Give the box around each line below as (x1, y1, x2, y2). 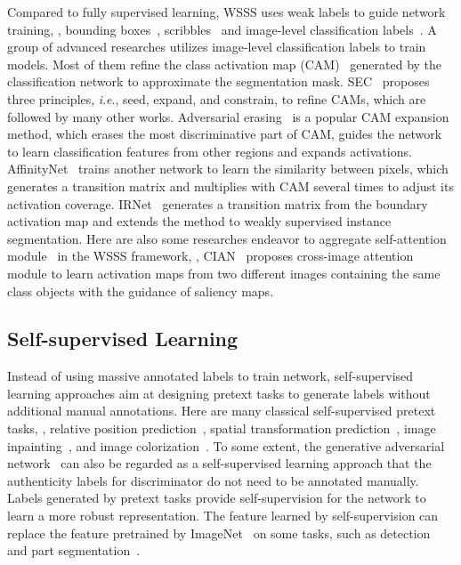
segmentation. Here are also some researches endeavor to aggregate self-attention (7, 229, 447, 247)
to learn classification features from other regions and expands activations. (7, 141, 412, 160)
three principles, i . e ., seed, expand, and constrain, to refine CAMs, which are (7, 89, 426, 108)
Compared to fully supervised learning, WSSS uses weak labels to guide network (7, 3, 446, 20)
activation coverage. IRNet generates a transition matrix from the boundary (7, 194, 428, 213)
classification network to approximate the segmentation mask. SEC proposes (7, 72, 430, 91)
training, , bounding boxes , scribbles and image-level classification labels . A (7, 20, 437, 38)
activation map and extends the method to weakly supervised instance (7, 212, 392, 230)
